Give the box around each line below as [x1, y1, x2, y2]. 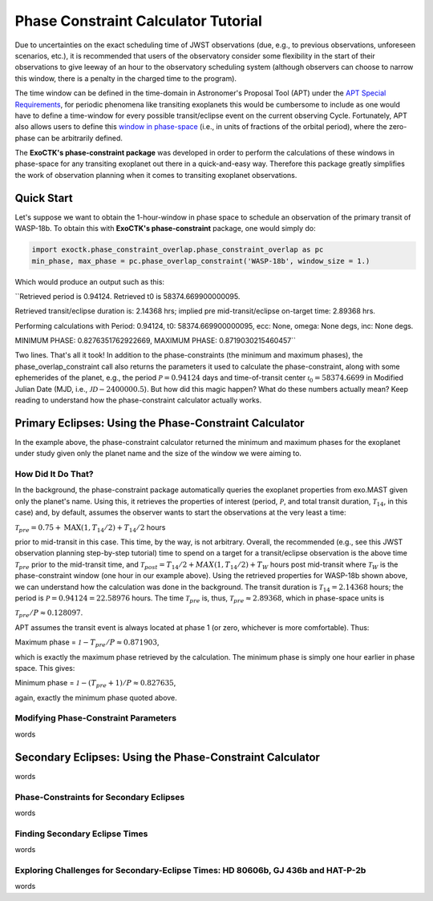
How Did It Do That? [14, 469, 94, 480]
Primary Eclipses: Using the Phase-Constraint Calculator [14, 416, 305, 430]
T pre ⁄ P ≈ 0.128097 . [14, 608, 83, 620]
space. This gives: [14, 663, 75, 673]
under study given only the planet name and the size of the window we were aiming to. [14, 449, 302, 459]
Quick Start [14, 191, 73, 204]
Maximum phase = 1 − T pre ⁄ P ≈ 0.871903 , [14, 637, 160, 648]
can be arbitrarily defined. [37, 133, 123, 143]
